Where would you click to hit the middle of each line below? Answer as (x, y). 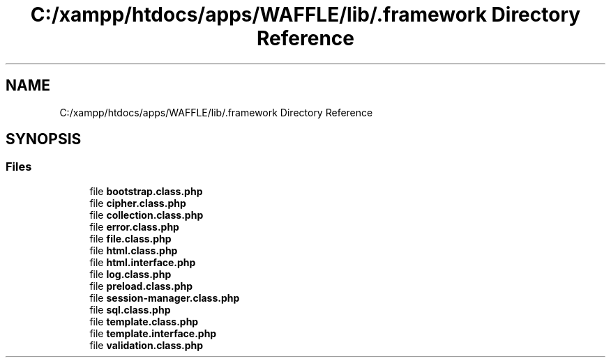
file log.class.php (130, 274)
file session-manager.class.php (165, 298)
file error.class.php (134, 226)
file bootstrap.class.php (146, 191)
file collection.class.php (146, 215)
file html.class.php (134, 250)
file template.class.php (144, 321)
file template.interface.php (153, 333)
